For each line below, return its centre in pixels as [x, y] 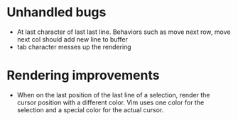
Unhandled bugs [56, 12]
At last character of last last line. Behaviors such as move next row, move [124, 32]
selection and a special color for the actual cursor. [90, 109]
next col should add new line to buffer [72, 39]
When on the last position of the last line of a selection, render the [113, 95]
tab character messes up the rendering [74, 47]
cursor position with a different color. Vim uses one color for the [110, 102]
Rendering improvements [83, 76]
